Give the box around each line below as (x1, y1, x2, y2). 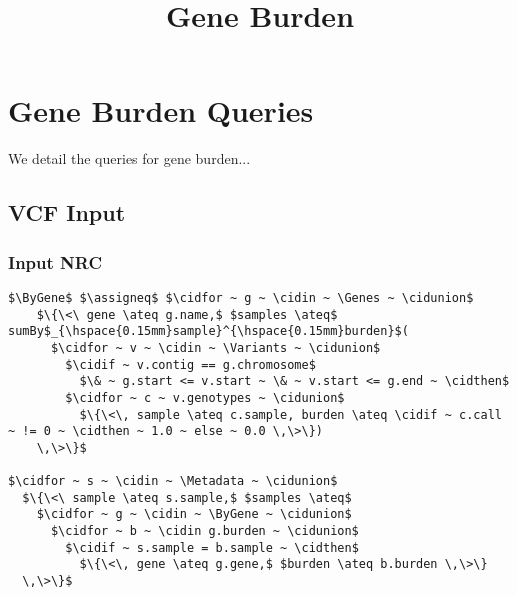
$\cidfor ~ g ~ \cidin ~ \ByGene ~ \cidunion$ (36, 507, 352, 522)
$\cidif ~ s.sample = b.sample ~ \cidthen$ (65, 540, 359, 555)
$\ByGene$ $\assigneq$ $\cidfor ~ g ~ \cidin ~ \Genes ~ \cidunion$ (8, 290, 474, 305)
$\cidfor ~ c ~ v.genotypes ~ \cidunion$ (65, 390, 345, 405)
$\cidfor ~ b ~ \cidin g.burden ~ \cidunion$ (50, 524, 359, 539)
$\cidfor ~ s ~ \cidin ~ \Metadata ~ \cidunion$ (8, 474, 338, 489)
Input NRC (8, 249, 102, 274)
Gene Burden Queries (8, 90, 314, 131)
